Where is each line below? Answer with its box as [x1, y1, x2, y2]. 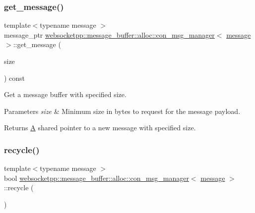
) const [4, 72, 25, 83]
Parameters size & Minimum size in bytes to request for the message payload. [4, 106, 241, 116]
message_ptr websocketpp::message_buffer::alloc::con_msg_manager [4, 29, 215, 40]
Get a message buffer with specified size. [4, 89, 127, 100]
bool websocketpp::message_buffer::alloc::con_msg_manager [4, 172, 189, 183]
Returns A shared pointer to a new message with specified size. [4, 122, 196, 133]
